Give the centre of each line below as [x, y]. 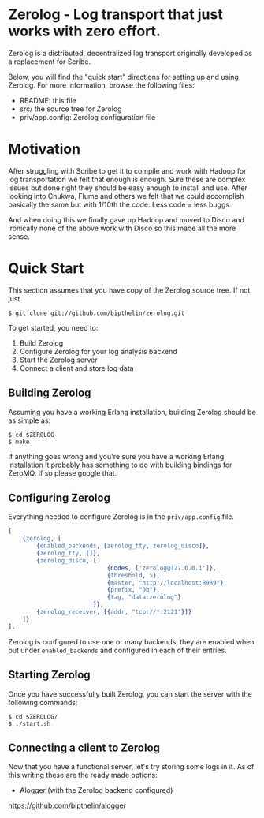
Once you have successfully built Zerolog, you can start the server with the [130, 694]
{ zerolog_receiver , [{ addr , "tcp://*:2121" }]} [114, 612]
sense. [19, 236]
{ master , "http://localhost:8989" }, [167, 583]
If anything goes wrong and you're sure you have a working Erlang [116, 456]
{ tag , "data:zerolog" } [144, 597]
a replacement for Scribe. [50, 62]
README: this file [48, 100]
